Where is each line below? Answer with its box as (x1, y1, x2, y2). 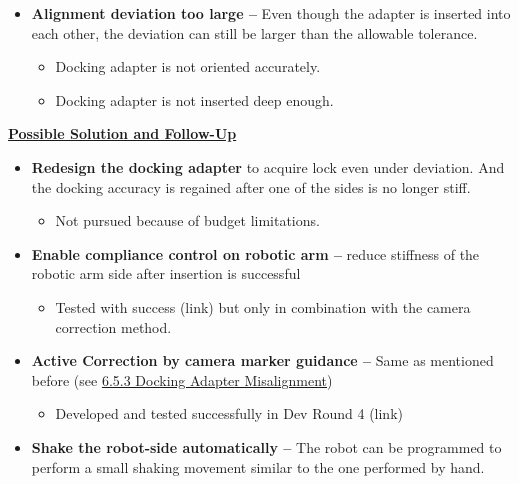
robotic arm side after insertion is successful (31, 263, 301, 284)
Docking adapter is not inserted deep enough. (55, 89, 334, 110)
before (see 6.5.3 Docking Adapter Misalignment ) (31, 369, 333, 390)
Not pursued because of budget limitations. (55, 210, 320, 231)
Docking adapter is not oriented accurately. (55, 56, 321, 77)
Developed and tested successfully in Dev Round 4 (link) (55, 403, 403, 424)
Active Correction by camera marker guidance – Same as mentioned (31, 350, 494, 371)
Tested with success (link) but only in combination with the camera (55, 296, 471, 317)
